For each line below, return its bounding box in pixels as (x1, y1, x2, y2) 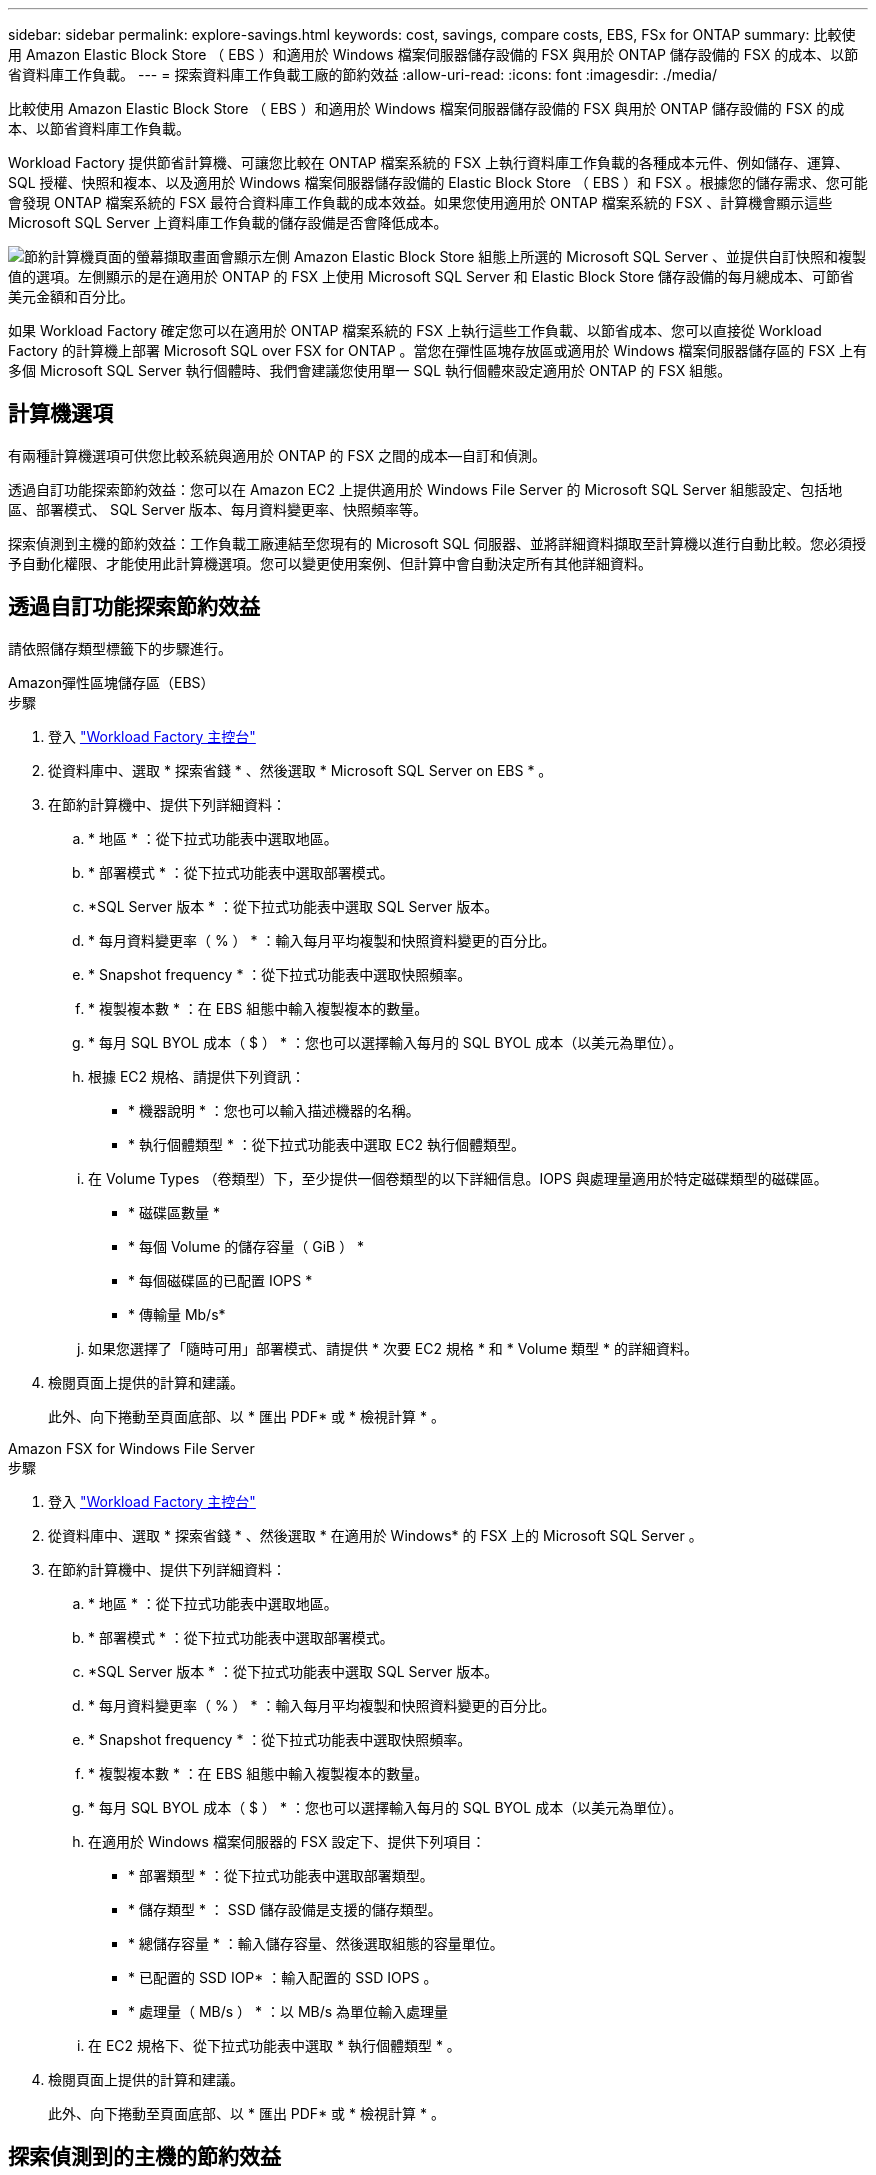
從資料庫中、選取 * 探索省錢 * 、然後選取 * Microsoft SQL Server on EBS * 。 (48, 761, 553, 779)
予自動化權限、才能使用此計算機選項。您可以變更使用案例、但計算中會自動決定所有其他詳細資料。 (8, 554, 652, 572)
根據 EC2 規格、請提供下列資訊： (88, 1067, 306, 1085)
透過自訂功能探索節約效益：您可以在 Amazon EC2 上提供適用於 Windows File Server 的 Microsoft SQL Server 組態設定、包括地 (8, 480, 843, 498)
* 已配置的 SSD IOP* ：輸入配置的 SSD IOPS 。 (128, 1968, 438, 1986)
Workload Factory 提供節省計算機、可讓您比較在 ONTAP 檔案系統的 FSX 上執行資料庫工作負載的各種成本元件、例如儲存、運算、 (8, 154, 849, 171)
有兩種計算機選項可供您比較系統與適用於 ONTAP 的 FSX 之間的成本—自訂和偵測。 (8, 446, 547, 464)
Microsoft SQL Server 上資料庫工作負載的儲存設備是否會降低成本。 (8, 214, 448, 231)
